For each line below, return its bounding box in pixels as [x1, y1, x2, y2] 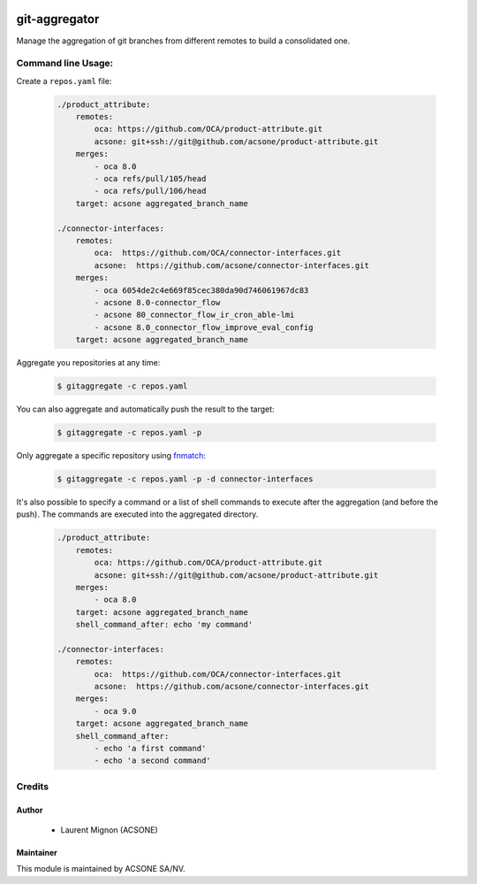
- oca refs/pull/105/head [94, 173, 207, 183]
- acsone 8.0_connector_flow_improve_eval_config [94, 322, 314, 332]
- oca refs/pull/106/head [94, 186, 207, 196]
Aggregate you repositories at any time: [16, 357, 161, 368]
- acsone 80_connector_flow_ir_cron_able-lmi [94, 310, 295, 320]
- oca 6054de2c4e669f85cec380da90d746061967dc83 [94, 285, 309, 296]
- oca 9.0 [94, 706, 137, 716]
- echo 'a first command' [94, 743, 207, 753]
